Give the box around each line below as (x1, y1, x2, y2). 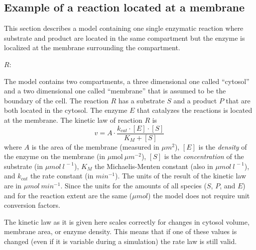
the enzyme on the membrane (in (4, 151, 106, 162)
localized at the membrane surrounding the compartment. (4, 42, 180, 53)
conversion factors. (4, 200, 61, 210)
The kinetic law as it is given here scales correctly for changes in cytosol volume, (4, 216, 250, 227)
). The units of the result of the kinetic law (115, 170, 247, 181)
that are (226, 95, 251, 105)
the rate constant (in (30, 170, 94, 181)
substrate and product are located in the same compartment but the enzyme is (4, 32, 245, 43)
